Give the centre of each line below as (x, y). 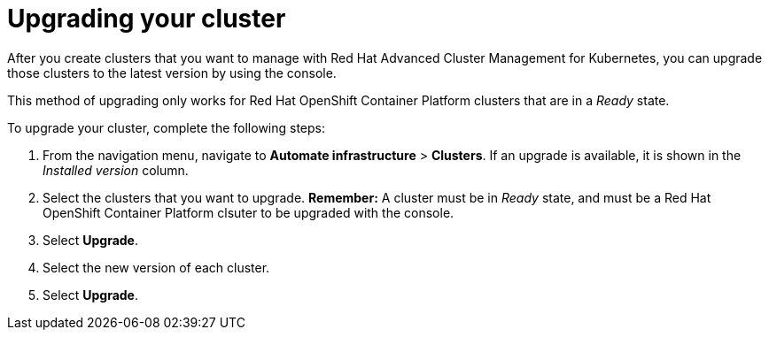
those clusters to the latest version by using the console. (172, 73)
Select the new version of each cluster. (156, 267)
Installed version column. (116, 170)
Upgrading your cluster (147, 19)
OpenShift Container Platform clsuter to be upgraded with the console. (249, 212)
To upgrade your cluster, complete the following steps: (167, 127)
